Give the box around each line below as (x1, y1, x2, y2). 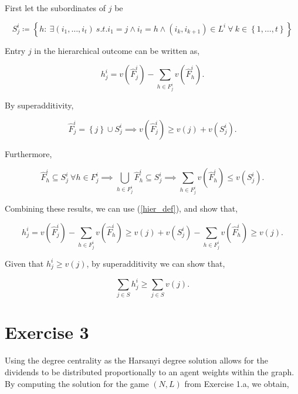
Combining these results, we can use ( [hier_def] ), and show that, (5, 202, 238, 215)
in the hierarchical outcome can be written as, (34, 44, 200, 56)
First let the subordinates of (5, 2, 106, 13)
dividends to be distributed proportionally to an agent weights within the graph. (5, 365, 294, 378)
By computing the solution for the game (5, 377, 149, 389)
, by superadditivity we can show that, (86, 257, 225, 269)
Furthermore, (5, 147, 52, 159)
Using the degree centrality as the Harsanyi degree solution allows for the (5, 354, 268, 366)
